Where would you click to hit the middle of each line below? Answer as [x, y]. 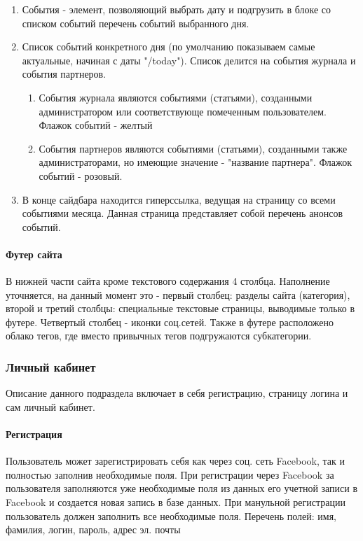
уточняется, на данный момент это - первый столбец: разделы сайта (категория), [178, 294]
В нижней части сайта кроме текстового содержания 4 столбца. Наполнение [168, 281]
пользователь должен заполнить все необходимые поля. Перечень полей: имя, [171, 515]
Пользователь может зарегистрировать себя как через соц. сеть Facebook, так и [175, 461]
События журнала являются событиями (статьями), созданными [176, 97]
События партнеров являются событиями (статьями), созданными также [193, 148]
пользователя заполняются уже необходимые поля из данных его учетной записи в [182, 488]
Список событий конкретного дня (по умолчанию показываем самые [169, 47]
